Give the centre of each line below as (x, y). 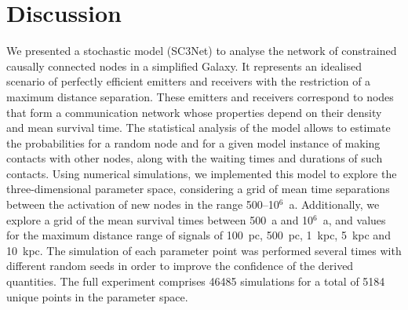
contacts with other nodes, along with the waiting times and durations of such (195, 158)
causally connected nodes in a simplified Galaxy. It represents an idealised (184, 66)
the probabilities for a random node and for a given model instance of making (193, 142)
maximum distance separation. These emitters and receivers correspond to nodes (200, 96)
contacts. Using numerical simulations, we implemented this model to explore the (202, 173)
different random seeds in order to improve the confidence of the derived (180, 266)
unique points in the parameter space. (97, 296)
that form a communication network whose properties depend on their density (194, 112)
